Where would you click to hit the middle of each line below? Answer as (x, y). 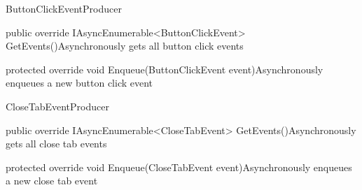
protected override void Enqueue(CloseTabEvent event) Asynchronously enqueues (179, 167)
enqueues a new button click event (79, 83)
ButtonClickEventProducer (64, 8)
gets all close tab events (56, 144)
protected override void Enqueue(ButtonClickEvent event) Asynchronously (165, 69)
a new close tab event (52, 181)
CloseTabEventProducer (57, 106)
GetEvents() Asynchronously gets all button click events (125, 46)
